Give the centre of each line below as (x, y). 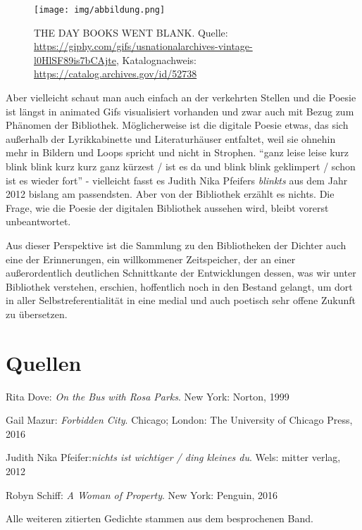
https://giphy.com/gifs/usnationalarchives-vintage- (143, 46)
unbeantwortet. (38, 221)
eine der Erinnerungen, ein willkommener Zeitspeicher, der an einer (151, 259)
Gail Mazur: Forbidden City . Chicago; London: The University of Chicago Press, (179, 420)
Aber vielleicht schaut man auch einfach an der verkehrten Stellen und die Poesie (181, 97)
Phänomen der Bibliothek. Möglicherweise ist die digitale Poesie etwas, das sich (177, 125)
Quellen (44, 362)
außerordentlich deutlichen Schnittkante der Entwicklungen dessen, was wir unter (181, 273)
